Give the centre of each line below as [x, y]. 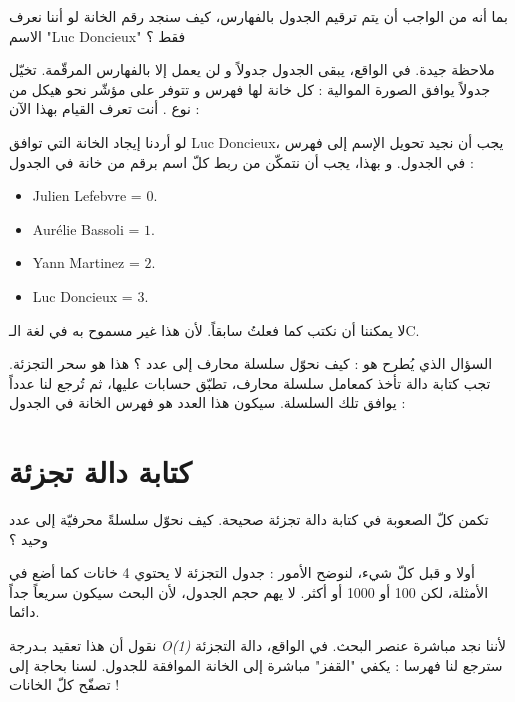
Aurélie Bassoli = [86, 228]
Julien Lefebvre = [87, 195]
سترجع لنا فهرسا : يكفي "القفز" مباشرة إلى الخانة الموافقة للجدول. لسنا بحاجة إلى [256, 664]
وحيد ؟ [29, 538]
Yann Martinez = [86, 262]
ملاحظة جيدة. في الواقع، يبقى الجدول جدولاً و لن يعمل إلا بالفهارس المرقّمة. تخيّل [252, 69]
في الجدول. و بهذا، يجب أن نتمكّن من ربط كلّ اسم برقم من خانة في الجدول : [241, 161]
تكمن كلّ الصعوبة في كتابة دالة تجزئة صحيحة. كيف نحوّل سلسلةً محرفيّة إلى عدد [249, 519]
